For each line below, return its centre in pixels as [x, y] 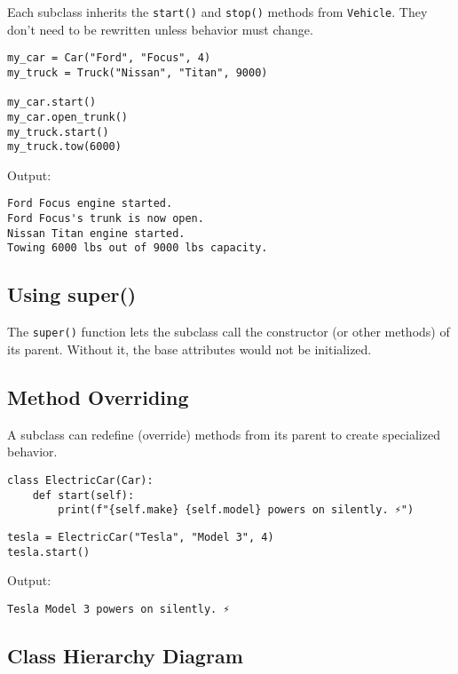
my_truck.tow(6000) [64, 147]
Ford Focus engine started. [90, 204]
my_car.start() [52, 103]
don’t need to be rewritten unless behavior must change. [160, 29]
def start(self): [83, 495]
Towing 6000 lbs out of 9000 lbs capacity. [138, 248]
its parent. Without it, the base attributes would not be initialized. [190, 349]
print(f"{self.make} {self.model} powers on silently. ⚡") [236, 510]
